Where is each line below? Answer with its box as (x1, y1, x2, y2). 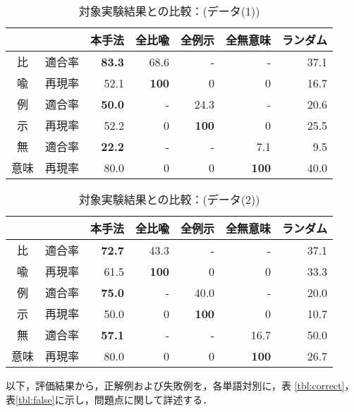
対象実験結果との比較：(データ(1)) (78, 3, 260, 19)
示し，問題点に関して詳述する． (64, 392, 213, 406)
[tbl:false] (16, 392, 55, 406)
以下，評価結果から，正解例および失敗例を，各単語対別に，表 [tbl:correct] (6, 378, 345, 392)
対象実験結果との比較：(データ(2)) (78, 191, 260, 207)
